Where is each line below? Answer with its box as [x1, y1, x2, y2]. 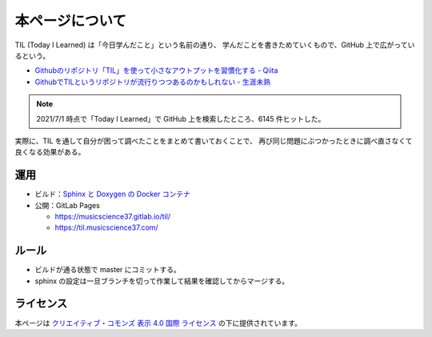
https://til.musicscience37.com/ [54, 223, 159, 232]
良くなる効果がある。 [14, 147, 86, 157]
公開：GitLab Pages [34, 200, 100, 210]
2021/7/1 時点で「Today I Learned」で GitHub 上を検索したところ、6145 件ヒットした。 [36, 114, 326, 123]
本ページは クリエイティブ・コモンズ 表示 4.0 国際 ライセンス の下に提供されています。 [14, 318, 302, 327]
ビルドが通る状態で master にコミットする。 [34, 265, 182, 275]
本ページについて [14, 12, 127, 30]
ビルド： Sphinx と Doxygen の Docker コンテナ [34, 189, 191, 199]
